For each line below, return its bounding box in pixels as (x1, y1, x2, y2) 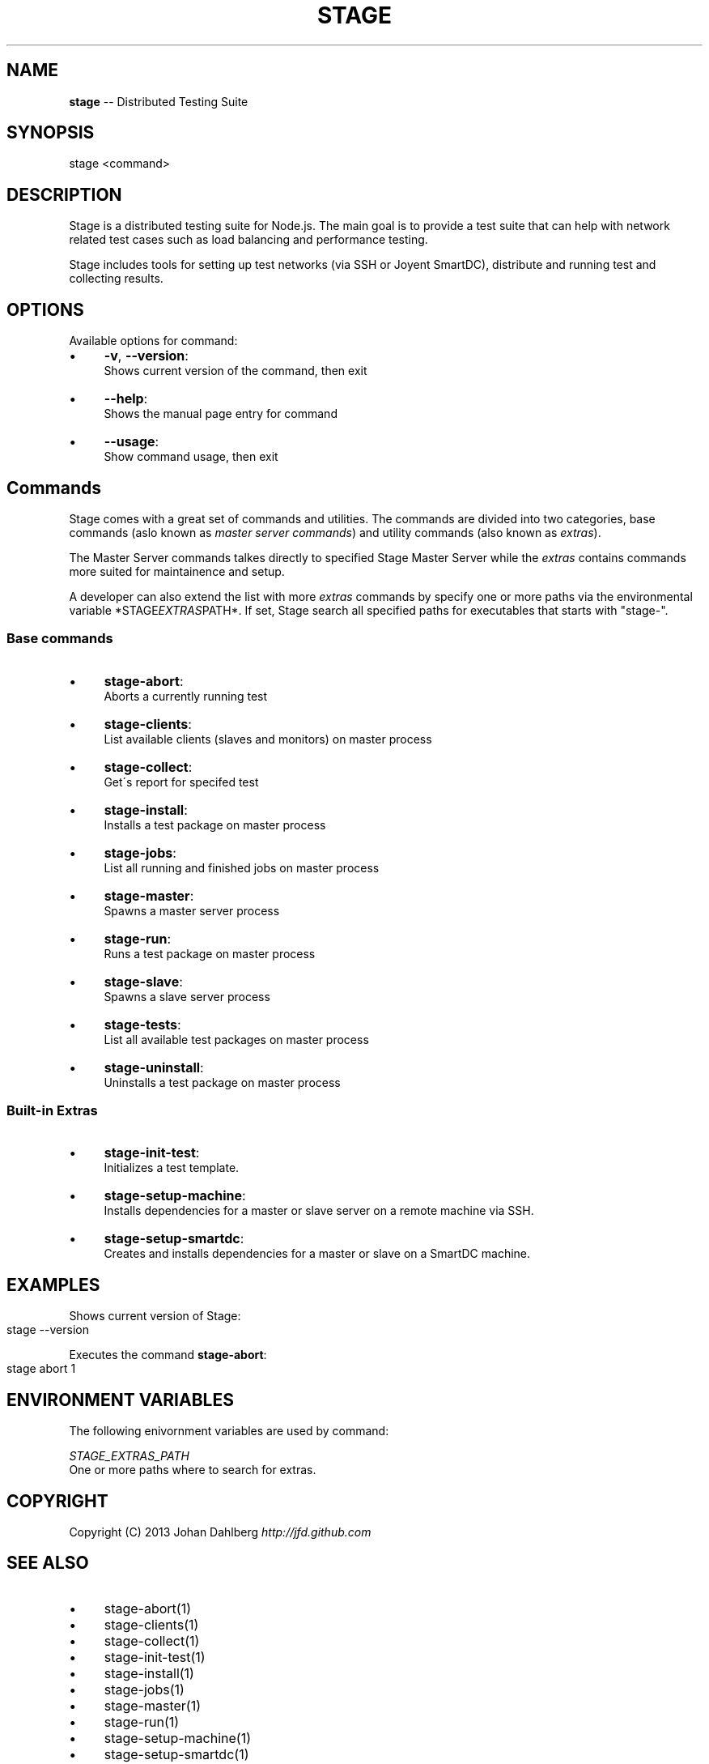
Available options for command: (69, 334, 238, 348)
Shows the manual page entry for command (104, 407, 338, 421)
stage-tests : (104, 1016, 181, 1033)
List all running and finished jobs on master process (104, 860, 380, 875)
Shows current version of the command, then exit (104, 364, 367, 378)
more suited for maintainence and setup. (69, 564, 285, 578)
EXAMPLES (6, 1274, 100, 1295)
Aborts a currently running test (104, 688, 268, 703)
